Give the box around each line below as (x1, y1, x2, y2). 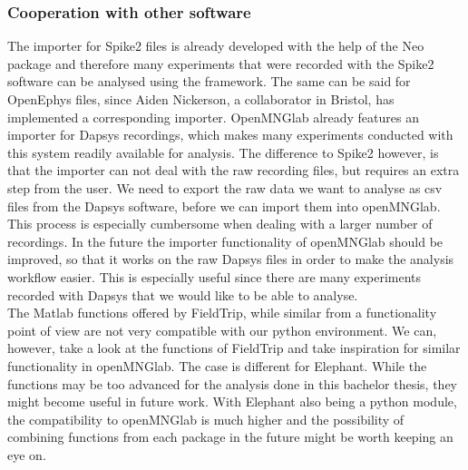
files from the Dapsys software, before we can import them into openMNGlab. (7, 196, 441, 215)
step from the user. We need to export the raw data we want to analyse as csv (7, 178, 443, 197)
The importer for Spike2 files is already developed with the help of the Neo (7, 36, 424, 55)
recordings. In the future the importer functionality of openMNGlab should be (7, 231, 444, 250)
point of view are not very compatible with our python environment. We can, (7, 320, 437, 339)
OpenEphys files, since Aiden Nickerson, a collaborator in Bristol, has (7, 90, 395, 108)
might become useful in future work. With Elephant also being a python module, (7, 392, 457, 411)
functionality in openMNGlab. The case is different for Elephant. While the (7, 356, 427, 375)
